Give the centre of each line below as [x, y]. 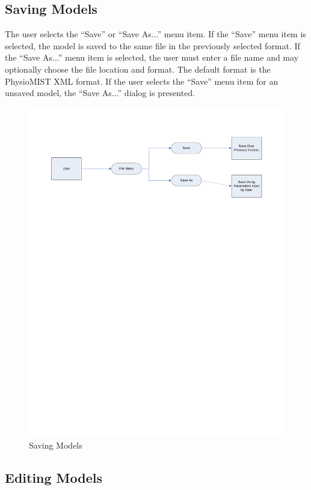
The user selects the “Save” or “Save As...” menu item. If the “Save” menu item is [155, 34]
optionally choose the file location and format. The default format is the [138, 69]
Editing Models [54, 478]
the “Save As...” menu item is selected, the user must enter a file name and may [152, 57]
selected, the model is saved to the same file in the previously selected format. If [152, 45]
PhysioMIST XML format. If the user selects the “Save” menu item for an [142, 81]
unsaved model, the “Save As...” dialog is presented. [100, 93]
